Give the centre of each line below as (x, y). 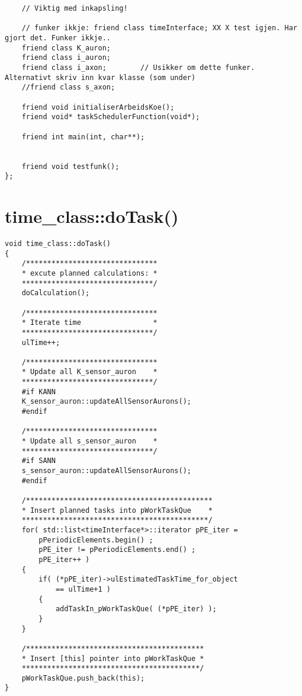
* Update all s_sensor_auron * (89, 441)
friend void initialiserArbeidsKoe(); (98, 107)
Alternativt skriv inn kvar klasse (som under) (100, 77)
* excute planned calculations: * (89, 273)
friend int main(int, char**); (83, 137)
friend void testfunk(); (70, 166)
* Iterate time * (89, 323)
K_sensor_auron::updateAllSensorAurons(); (106, 402)
